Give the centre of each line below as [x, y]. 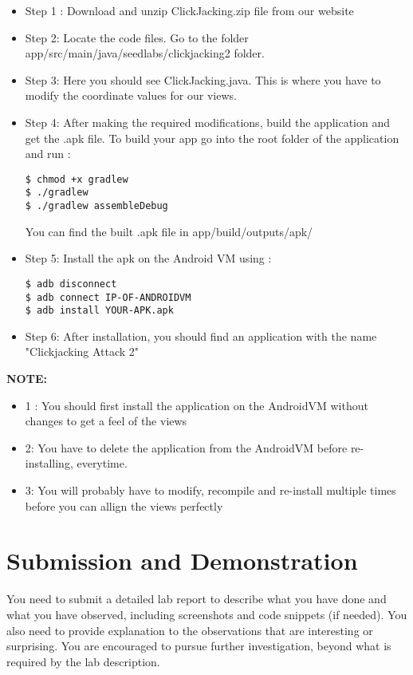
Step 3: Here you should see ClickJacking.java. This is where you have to [203, 79]
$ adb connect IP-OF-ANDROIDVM [108, 297]
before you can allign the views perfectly [124, 505]
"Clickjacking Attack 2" [82, 351]
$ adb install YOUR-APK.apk [99, 311]
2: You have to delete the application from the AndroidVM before [186, 447]
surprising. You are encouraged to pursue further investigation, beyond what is [199, 646]
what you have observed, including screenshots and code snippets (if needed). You [207, 614]
